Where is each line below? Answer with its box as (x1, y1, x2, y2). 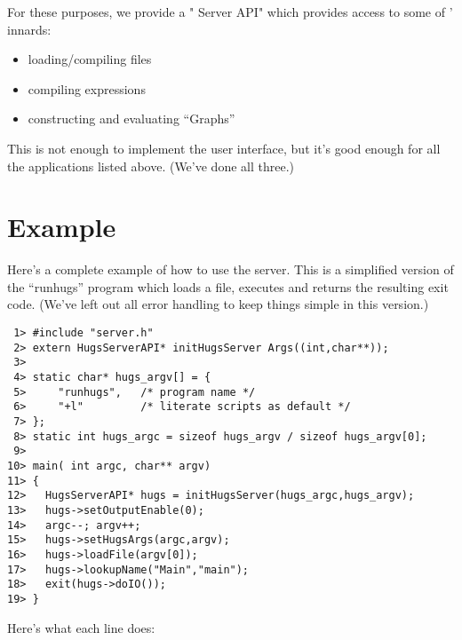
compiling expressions (28, 79, 146, 98)
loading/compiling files (28, 50, 152, 68)
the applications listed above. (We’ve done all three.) (7, 156, 294, 175)
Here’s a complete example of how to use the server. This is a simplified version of (7, 260, 454, 279)
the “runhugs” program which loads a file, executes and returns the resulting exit (7, 277, 449, 296)
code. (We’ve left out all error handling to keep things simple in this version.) (7, 295, 429, 313)
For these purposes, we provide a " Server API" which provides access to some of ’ (7, 3, 453, 20)
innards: (7, 20, 52, 38)
